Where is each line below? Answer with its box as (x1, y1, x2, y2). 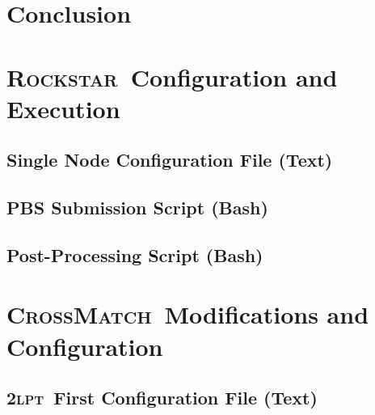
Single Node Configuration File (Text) (6, 147, 333, 172)
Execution (6, 91, 120, 125)
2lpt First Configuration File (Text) (6, 385, 318, 410)
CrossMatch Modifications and (6, 298, 369, 331)
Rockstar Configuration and (6, 60, 338, 93)
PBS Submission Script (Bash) (6, 195, 268, 220)
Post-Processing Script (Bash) (6, 242, 263, 267)
